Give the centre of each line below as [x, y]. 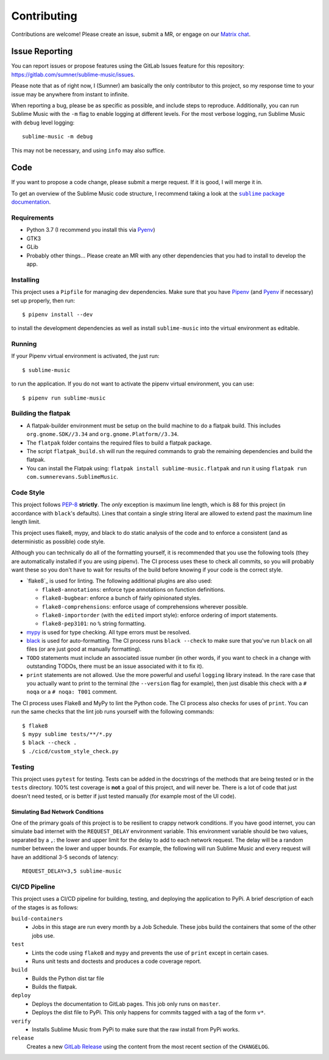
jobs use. [43, 936]
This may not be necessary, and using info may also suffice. [88, 150]
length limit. [26, 522]
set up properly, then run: [43, 300]
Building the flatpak [41, 414]
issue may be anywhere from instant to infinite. [70, 94]
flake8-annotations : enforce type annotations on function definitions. [133, 589]
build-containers [37, 919]
